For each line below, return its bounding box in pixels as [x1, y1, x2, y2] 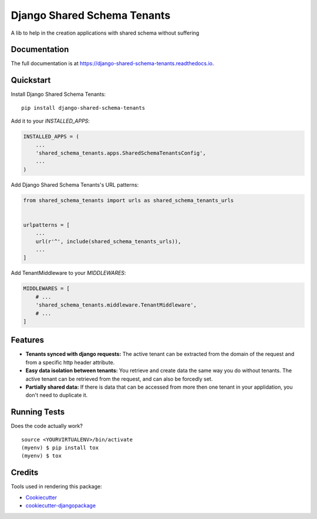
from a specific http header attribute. [25, 359, 115, 366]
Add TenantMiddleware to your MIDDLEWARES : [11, 269, 126, 277]
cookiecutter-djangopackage [25, 502, 96, 509]
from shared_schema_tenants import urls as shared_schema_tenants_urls [23, 197, 234, 204]
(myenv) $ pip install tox [21, 444, 99, 451]
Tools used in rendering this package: [11, 483, 102, 490]
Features [11, 335, 44, 345]
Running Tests [11, 407, 65, 417]
